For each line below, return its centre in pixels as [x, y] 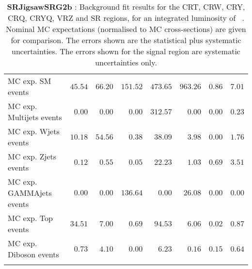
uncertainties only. [126, 62]
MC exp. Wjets [34, 131]
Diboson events [33, 254]
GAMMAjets [30, 193]
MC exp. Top [30, 218]
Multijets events [35, 117]
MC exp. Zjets [32, 156]
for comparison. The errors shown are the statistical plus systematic [126, 40]
